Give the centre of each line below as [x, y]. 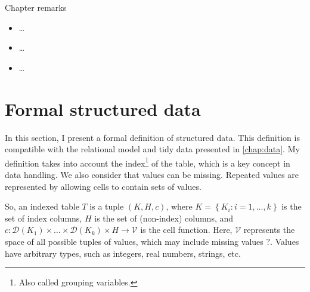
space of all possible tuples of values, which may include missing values [134, 241]
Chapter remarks [36, 7]
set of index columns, [44, 218]
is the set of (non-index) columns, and [164, 218]
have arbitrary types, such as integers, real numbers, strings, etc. [123, 253]
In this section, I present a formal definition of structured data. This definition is [152, 137]
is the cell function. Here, [186, 230]
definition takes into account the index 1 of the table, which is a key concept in [148, 162]
